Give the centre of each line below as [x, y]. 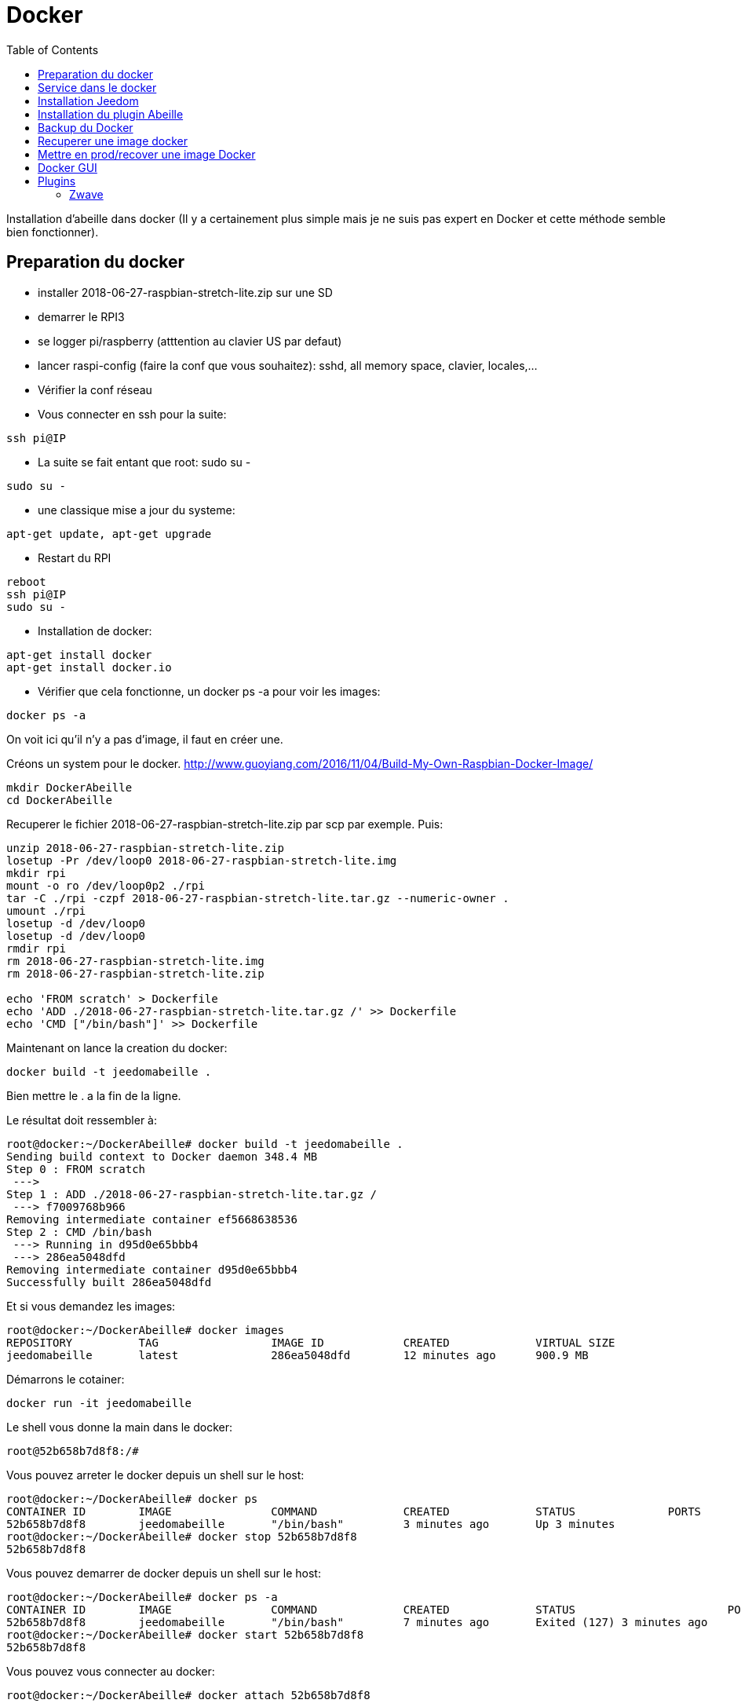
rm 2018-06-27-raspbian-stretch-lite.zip [135, 973]
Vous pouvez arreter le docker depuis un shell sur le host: [155, 1475]
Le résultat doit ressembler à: [82, 1120]
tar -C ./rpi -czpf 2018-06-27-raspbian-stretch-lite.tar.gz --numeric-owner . [258, 898]
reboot [26, 581]
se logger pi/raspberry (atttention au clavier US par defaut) [190, 341]
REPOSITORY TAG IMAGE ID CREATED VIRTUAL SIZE [311, 1342]
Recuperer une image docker [113, 141]
